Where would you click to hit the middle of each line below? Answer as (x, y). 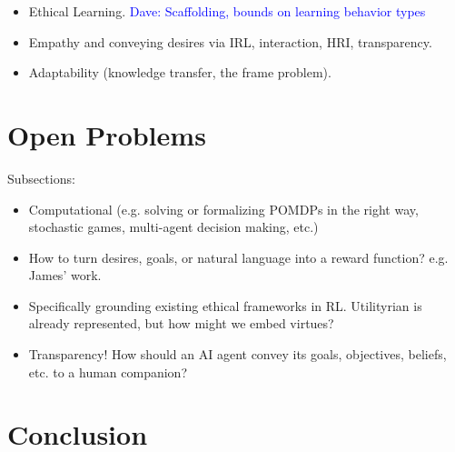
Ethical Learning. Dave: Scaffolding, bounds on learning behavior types (227, 11)
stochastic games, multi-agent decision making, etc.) (173, 227)
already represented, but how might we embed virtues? (181, 323)
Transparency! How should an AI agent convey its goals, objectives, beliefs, (237, 354)
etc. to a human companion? (108, 372)
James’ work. (65, 275)
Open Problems (107, 134)
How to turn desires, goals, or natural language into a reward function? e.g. (238, 257)
